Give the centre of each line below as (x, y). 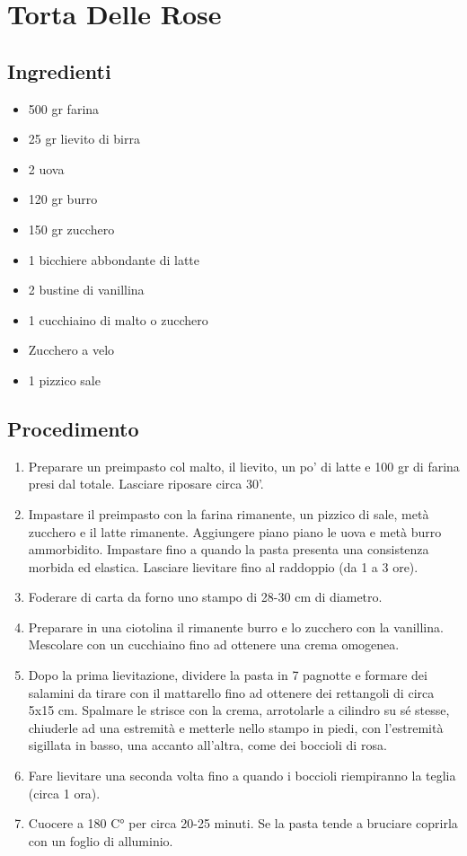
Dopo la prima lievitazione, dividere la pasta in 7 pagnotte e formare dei (228, 675)
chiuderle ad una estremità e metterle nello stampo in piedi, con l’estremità (236, 727)
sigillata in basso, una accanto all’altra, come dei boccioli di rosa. (207, 745)
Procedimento (73, 428)
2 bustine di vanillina (86, 290)
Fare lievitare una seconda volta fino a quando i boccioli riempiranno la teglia (242, 776)
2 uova (46, 168)
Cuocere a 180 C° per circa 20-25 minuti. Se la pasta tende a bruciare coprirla (243, 823)
